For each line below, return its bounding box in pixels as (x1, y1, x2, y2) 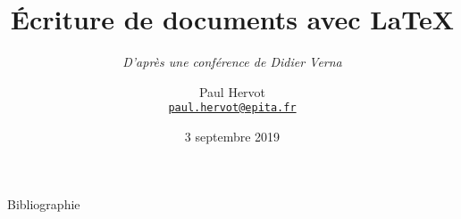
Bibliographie (7, 194, 80, 213)
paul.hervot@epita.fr (168, 101, 297, 115)
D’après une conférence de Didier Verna (122, 53, 342, 71)
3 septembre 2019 (184, 126, 281, 145)
